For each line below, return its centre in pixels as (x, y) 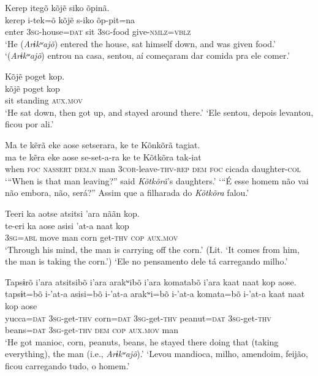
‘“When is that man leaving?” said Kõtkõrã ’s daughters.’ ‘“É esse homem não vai (157, 180)
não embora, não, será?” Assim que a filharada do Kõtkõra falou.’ (127, 193)
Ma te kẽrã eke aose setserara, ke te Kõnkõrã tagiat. (103, 144)
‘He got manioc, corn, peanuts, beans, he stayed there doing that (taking (142, 341)
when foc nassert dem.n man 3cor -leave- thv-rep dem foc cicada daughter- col (153, 169)
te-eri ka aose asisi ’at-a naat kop (67, 225)
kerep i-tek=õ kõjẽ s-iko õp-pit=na (70, 19)
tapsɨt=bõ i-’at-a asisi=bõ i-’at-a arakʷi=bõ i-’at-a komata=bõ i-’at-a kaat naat (155, 294)
